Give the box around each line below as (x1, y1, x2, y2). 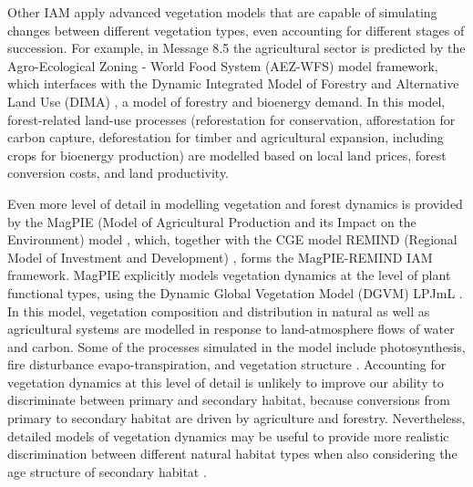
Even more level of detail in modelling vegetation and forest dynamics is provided (7, 193, 463, 212)
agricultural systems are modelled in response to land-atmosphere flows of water (7, 319, 455, 338)
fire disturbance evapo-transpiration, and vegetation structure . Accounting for (7, 355, 447, 374)
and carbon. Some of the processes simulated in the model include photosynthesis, (7, 337, 466, 356)
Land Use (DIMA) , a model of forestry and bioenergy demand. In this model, (7, 91, 446, 110)
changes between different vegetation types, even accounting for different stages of (7, 20, 465, 39)
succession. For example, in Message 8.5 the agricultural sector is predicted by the (7, 38, 466, 57)
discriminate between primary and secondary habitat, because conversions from (7, 390, 450, 409)
